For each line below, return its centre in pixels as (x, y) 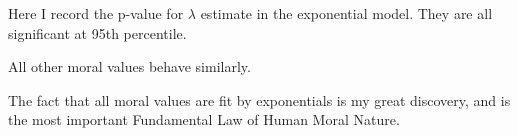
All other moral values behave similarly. (129, 66)
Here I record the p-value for (96, 13)
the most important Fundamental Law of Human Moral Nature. (204, 119)
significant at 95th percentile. (97, 32)
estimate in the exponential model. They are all (346, 13)
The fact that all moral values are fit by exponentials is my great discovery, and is (259, 99)
